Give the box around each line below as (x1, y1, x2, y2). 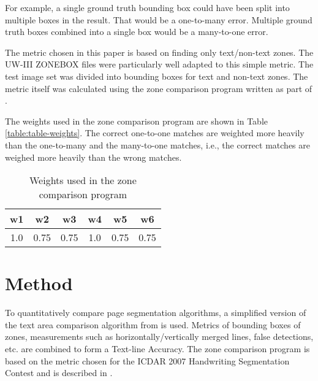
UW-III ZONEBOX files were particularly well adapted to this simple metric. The (5, 58, 314, 71)
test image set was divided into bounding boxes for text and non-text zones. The (5, 69, 308, 82)
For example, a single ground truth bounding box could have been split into (5, 1, 290, 13)
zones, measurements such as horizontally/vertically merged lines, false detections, (5, 330, 314, 343)
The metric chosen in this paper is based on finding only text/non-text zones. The (5, 45, 314, 58)
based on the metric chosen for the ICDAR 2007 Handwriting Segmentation (5, 354, 290, 367)
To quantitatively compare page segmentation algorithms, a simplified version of (5, 306, 306, 319)
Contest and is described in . (5, 366, 113, 379)
